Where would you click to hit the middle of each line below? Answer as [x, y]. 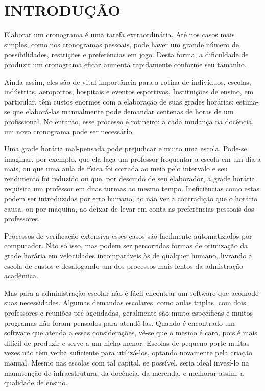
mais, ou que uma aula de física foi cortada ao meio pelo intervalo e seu [116, 168]
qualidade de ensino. [36, 383]
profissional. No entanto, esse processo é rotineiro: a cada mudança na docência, [129, 121]
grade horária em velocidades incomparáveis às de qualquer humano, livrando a [128, 255]
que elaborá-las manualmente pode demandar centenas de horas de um [123, 111]
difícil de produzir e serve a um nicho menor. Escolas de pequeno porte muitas [127, 342]
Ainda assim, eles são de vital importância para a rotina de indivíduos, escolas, [128, 81]
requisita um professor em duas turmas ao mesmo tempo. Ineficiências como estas [132, 188]
